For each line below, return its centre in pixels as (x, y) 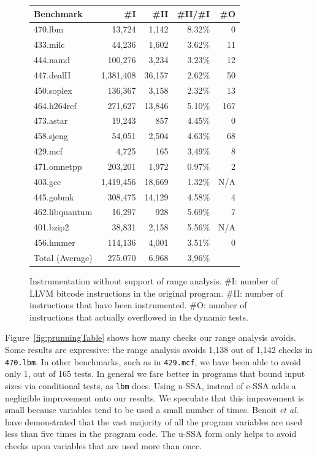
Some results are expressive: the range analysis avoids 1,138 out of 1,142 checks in (159, 350)
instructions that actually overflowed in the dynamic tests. (139, 317)
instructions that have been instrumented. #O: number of (138, 305)
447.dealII (52, 74)
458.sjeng (51, 136)
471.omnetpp (58, 166)
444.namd (52, 60)
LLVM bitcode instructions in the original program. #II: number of (156, 293)
